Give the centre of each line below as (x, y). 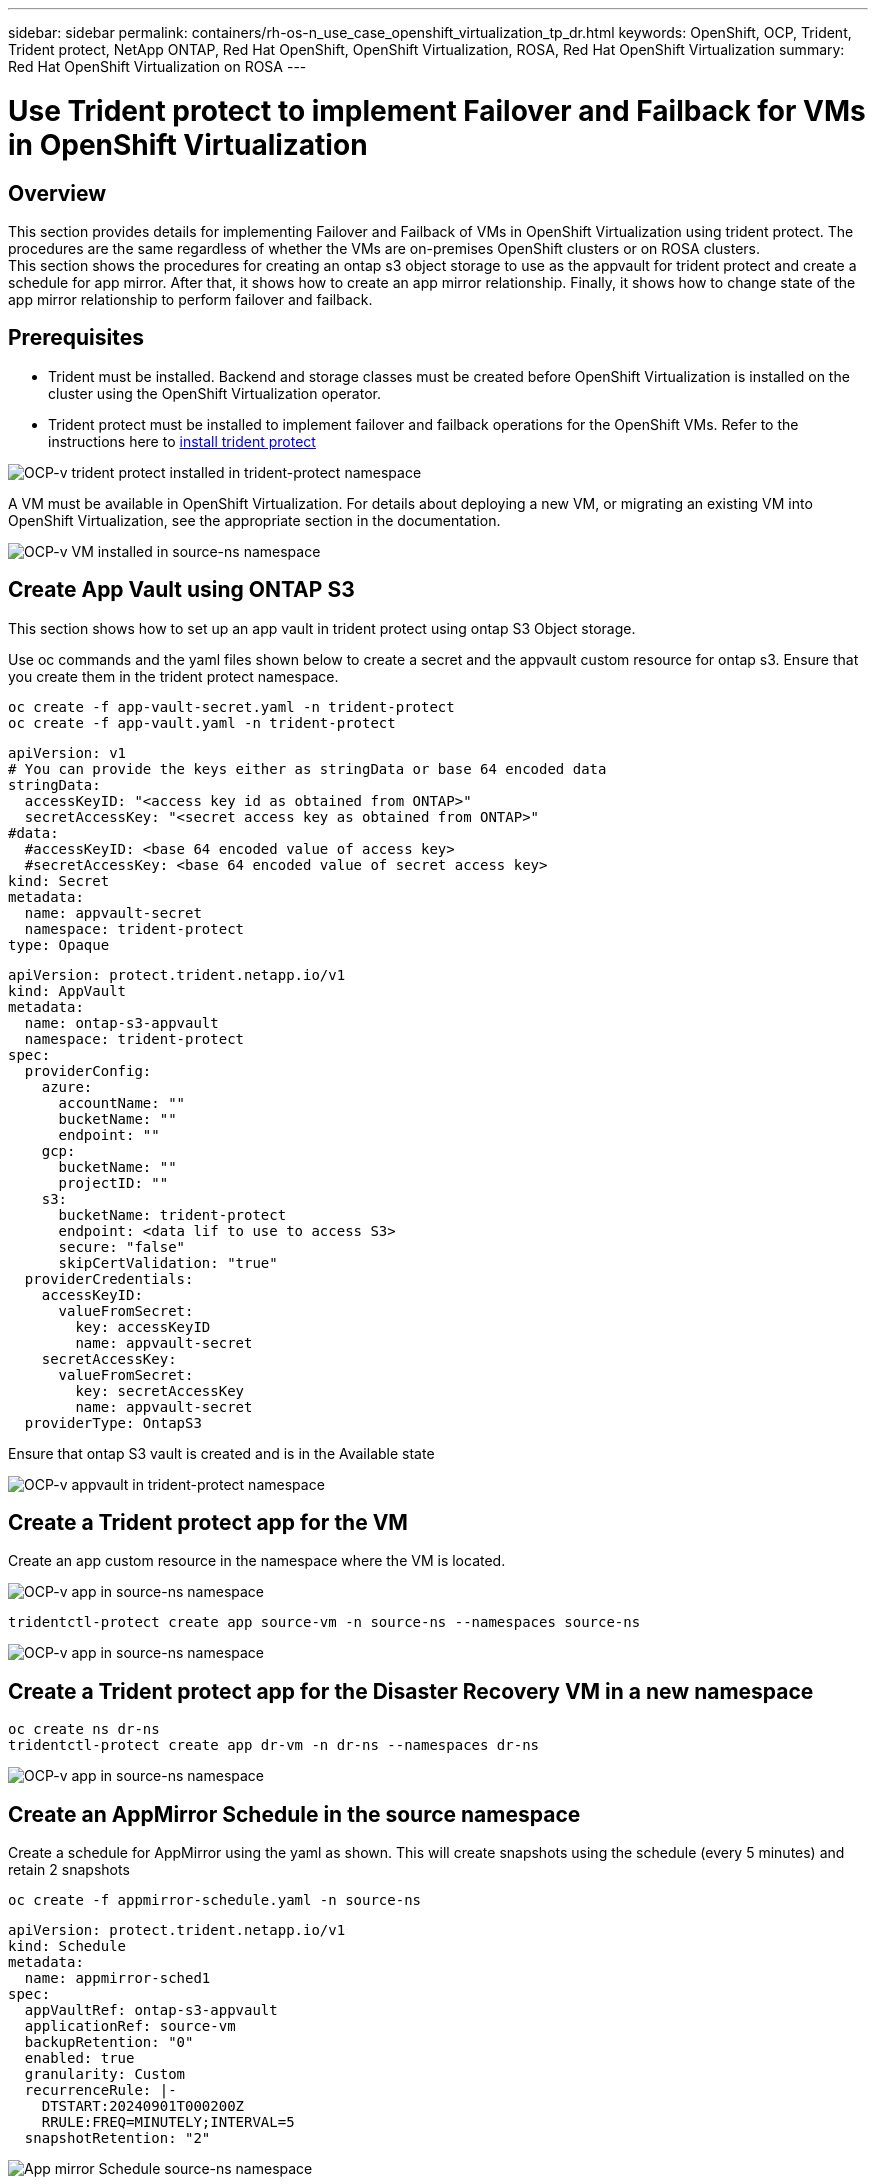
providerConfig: (88, 1070)
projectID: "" (113, 1182)
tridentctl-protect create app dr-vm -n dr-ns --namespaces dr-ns (274, 1745)
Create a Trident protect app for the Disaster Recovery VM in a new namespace (411, 1691)
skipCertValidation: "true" (168, 1262)
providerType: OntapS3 (113, 1422)
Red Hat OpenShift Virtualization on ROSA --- (157, 66)
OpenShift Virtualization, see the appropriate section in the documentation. (254, 520)
